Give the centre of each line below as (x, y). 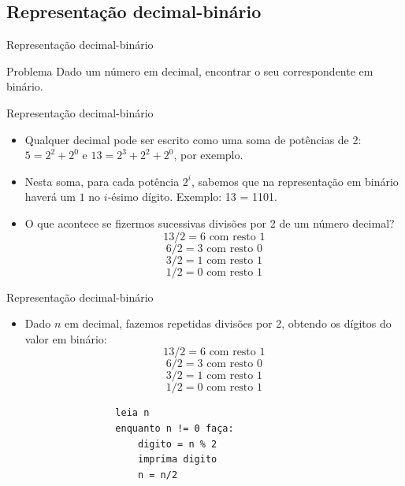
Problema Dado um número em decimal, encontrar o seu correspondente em (190, 70)
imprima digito (177, 460)
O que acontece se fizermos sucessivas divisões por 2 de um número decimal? (210, 223)
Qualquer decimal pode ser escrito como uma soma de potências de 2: (193, 139)
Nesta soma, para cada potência (102, 181)
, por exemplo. (208, 155)
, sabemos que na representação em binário (295, 181)
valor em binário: (66, 338)
